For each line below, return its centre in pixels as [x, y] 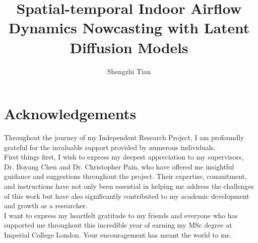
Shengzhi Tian [129, 71]
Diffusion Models [129, 47]
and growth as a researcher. [46, 205]
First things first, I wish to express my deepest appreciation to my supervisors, [124, 157]
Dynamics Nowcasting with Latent [129, 28]
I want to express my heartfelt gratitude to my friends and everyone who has [121, 215]
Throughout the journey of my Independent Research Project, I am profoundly [124, 137]
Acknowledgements [70, 114]
